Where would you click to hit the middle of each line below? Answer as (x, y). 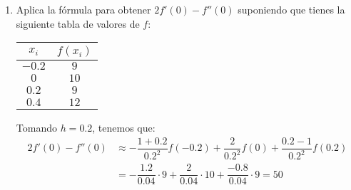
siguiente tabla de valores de (78, 23)
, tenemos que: (124, 128)
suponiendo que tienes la (291, 9)
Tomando (36, 128)
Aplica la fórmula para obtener (83, 9)
